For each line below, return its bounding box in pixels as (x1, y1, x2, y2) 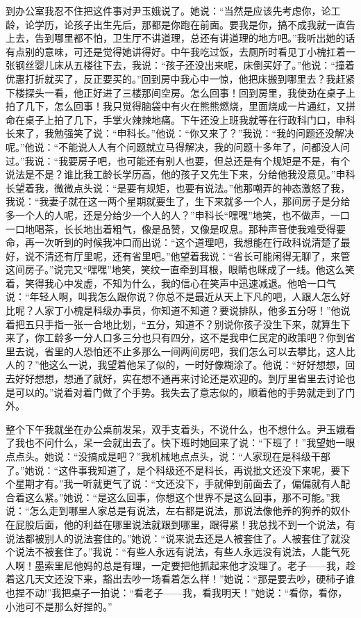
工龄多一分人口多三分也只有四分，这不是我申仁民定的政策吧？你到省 (44, 330, 355, 345)
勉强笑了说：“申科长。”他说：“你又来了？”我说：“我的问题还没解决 (53, 126, 355, 140)
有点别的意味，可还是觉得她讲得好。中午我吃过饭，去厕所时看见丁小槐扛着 (6, 44, 346, 58)
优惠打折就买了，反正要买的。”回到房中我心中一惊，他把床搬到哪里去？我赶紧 (6, 71, 355, 86)
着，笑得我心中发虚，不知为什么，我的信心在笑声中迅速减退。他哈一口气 (6, 275, 336, 290)
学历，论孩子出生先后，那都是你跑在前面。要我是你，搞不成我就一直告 (34, 17, 355, 31)
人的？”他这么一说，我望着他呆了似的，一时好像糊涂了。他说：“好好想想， (6, 357, 346, 372)
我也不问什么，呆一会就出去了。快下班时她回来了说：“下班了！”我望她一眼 (15, 435, 355, 450)
